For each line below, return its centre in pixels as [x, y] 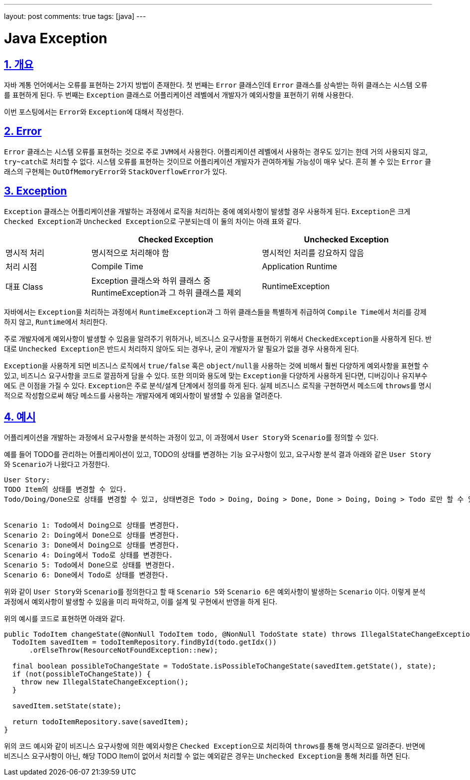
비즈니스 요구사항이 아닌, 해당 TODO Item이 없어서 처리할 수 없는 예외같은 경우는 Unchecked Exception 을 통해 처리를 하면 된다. [207, 756]
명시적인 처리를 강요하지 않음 [313, 253]
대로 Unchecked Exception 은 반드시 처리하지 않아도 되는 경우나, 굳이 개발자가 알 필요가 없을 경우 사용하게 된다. [181, 348]
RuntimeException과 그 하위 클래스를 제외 [166, 292]
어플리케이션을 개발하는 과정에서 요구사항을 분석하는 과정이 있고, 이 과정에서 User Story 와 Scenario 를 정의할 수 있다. [191, 438]
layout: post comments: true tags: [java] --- [75, 16]
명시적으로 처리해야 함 [130, 253]
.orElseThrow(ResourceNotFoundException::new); [123, 650]
